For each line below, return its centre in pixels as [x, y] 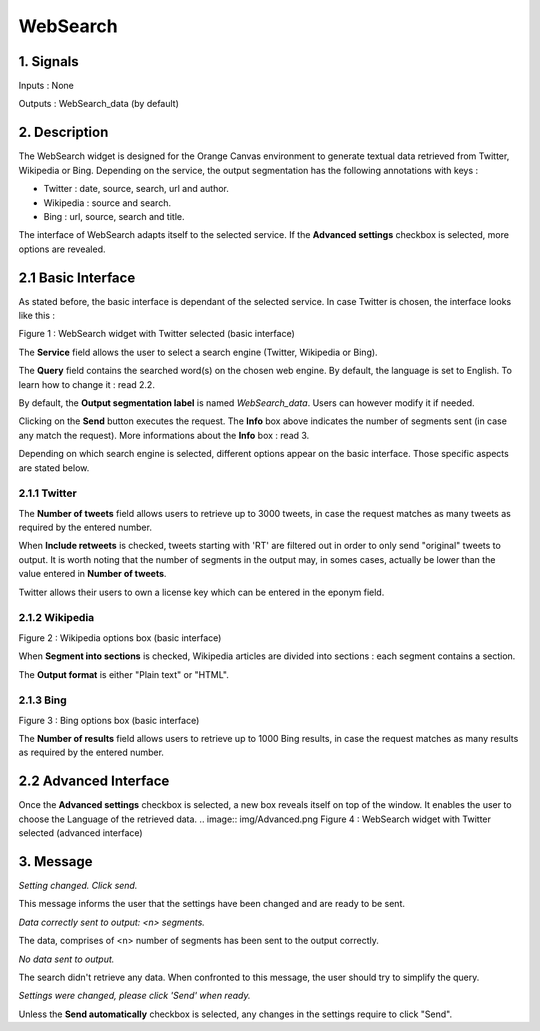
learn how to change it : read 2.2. [86, 384]
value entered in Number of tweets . [92, 574]
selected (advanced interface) [81, 833]
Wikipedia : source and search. [107, 202]
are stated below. [54, 467]
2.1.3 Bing [42, 700]
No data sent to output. [66, 959]
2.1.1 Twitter [47, 493]
